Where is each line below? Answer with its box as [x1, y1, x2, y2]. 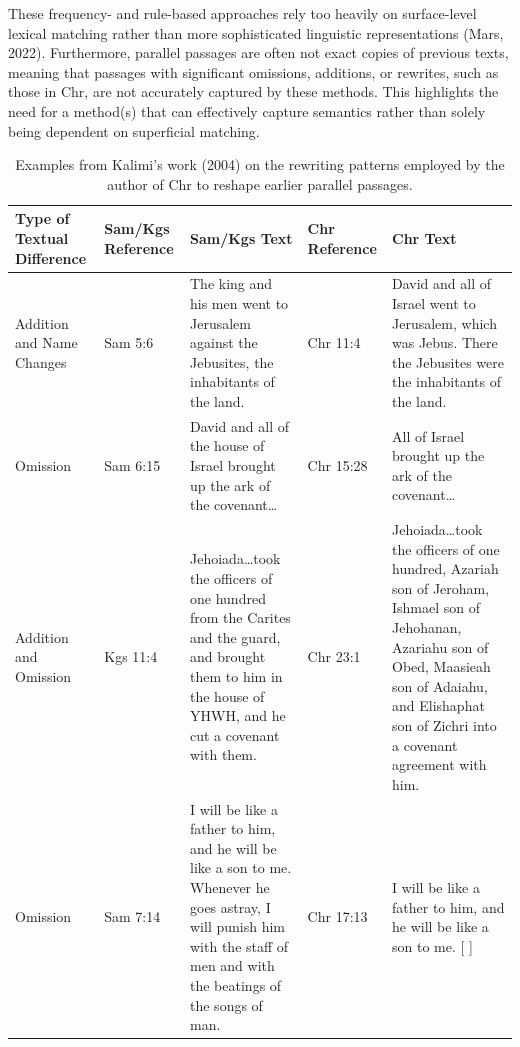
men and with [190, 955, 275, 976]
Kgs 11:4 [104, 646, 158, 667]
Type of [15, 208, 70, 229]
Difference [15, 247, 87, 268]
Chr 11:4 [307, 332, 361, 353]
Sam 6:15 [104, 454, 161, 475]
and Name [15, 332, 78, 353]
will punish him [190, 916, 286, 937]
